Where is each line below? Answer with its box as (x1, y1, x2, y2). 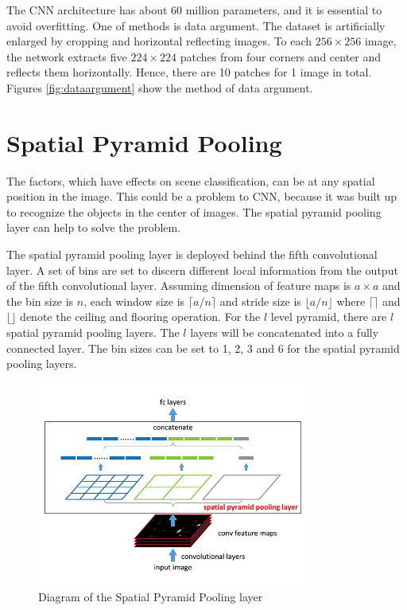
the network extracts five (6, 48, 127, 65)
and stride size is (219, 292, 301, 309)
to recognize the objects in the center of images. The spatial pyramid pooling (6, 203, 382, 220)
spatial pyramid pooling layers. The (6, 324, 180, 341)
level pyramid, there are (270, 308, 387, 325)
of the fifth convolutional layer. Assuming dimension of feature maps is (6, 277, 351, 294)
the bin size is (6, 292, 74, 309)
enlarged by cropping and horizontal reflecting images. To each (6, 33, 312, 49)
